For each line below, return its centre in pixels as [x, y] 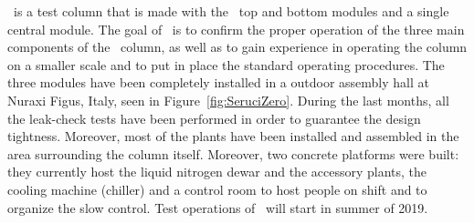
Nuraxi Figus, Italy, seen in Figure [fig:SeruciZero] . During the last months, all [228, 100]
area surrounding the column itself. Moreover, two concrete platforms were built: [233, 153]
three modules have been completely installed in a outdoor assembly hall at [218, 82]
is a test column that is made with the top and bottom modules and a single [231, 11]
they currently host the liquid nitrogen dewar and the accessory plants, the [217, 172]
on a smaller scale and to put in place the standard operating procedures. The [226, 64]
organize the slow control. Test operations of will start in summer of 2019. [218, 207]
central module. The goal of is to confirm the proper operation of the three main [236, 29]
